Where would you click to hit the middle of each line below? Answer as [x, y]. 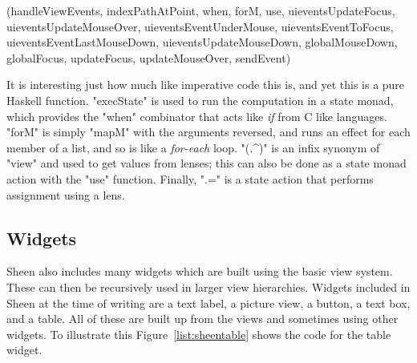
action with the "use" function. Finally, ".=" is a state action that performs [190, 178]
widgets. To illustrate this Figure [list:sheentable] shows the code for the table [199, 334]
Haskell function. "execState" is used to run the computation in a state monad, [200, 100]
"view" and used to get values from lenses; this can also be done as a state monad [206, 163]
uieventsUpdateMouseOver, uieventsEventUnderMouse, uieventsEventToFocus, [200, 26]
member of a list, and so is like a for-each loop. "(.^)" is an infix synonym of [193, 147]
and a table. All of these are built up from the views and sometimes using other [202, 319]
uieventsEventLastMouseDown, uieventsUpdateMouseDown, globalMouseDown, [202, 42]
